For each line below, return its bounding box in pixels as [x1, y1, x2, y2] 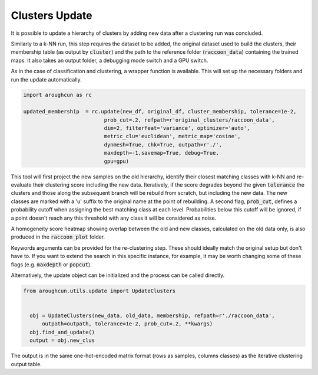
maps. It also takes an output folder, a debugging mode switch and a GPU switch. [11, 57, 208, 64]
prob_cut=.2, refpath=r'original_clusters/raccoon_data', [104, 116, 275, 123]
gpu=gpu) [104, 158, 130, 165]
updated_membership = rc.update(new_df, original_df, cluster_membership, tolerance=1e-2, [23, 108, 297, 115]
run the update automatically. [11, 76, 82, 83]
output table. [11, 360, 42, 367]
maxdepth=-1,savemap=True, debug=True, [104, 149, 219, 156]
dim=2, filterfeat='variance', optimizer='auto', [104, 125, 250, 132]
